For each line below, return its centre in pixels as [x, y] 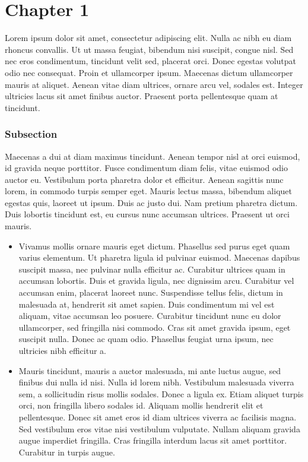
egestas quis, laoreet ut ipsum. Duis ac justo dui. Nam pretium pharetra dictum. [151, 202]
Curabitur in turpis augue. [67, 452]
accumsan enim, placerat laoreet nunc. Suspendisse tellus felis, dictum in [151, 292]
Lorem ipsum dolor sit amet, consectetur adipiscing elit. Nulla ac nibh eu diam [148, 38]
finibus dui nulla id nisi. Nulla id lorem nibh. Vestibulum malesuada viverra [156, 382]
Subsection [31, 134]
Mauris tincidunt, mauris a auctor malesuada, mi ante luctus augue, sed [150, 370]
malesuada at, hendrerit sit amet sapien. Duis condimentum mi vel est [147, 304]
